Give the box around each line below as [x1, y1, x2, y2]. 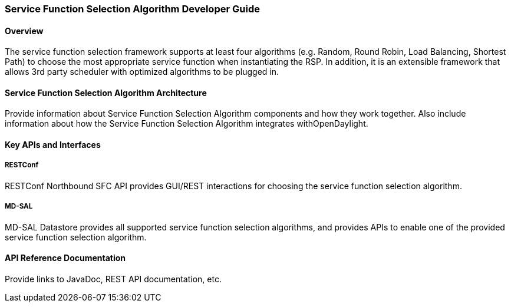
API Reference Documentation [5, 253, 126, 263]
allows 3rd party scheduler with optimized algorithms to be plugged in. [5, 67, 279, 77]
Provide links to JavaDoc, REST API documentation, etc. [5, 273, 222, 284]
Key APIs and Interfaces [5, 140, 101, 150]
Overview [5, 25, 44, 36]
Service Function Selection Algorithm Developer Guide [5, 3, 260, 15]
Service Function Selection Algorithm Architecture [5, 87, 207, 98]
